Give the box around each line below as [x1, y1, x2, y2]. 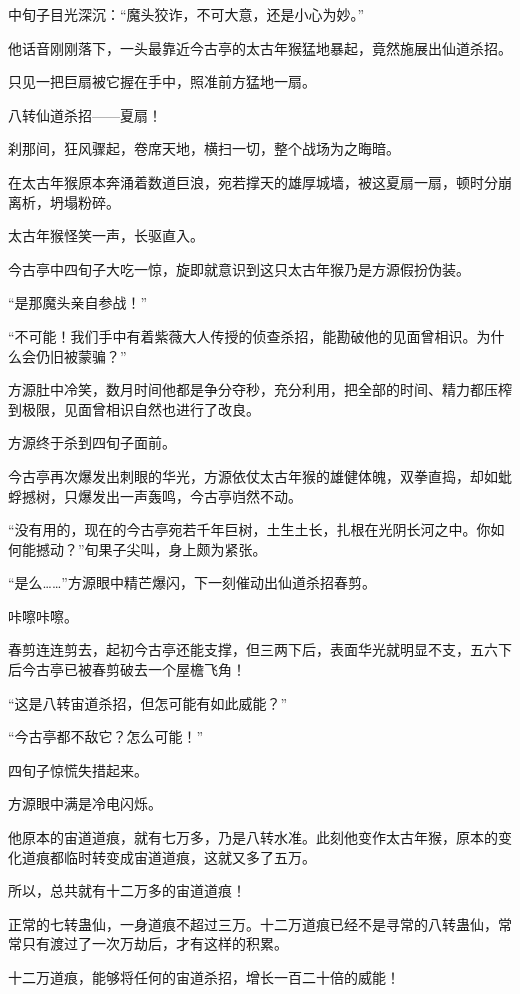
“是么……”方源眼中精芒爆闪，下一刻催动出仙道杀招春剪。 [8, 572, 376, 593]
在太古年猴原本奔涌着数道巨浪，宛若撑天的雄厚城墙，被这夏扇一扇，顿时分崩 [8, 171, 512, 192]
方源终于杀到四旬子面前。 [8, 432, 176, 453]
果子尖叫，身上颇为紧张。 [98, 538, 267, 559]
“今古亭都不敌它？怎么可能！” [8, 726, 204, 747]
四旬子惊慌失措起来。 [8, 759, 148, 780]
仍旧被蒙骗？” [35, 345, 127, 366]
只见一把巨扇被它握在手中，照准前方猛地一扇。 [8, 71, 316, 92]
